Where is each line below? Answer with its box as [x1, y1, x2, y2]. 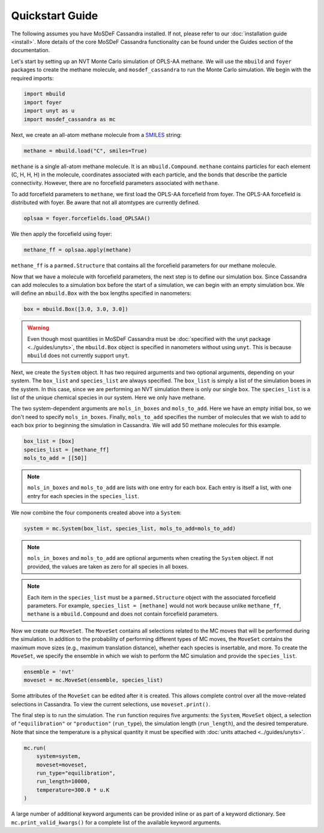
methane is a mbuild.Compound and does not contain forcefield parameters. [27, 610, 219, 618]
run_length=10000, [36, 778, 91, 785]
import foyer [23, 99, 62, 106]
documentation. [11, 47, 50, 54]
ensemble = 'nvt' [23, 668, 75, 675]
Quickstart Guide [11, 9, 98, 22]
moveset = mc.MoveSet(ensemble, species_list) [23, 677, 163, 684]
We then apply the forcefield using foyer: [11, 230, 112, 238]
